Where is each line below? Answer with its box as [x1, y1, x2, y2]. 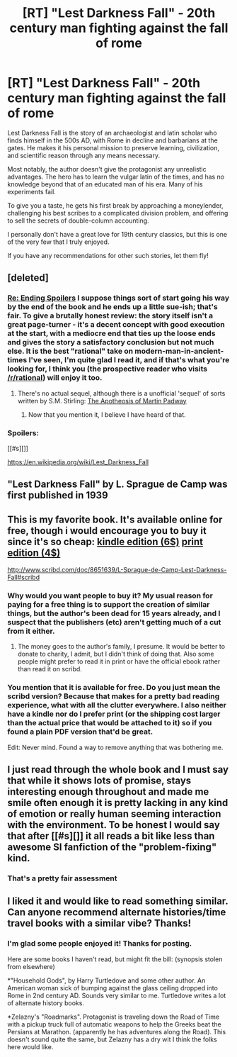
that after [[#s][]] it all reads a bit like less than [7, 830, 215, 842]
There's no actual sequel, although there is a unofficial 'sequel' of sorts [17, 388, 226, 398]
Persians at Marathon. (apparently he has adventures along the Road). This [7, 1027, 226, 1036]
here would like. [7, 1042, 54, 1051]
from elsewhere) [7, 962, 55, 971]
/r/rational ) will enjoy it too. [7, 373, 103, 383]
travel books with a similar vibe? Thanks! [7, 917, 192, 929]
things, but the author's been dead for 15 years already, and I [7, 608, 221, 618]
